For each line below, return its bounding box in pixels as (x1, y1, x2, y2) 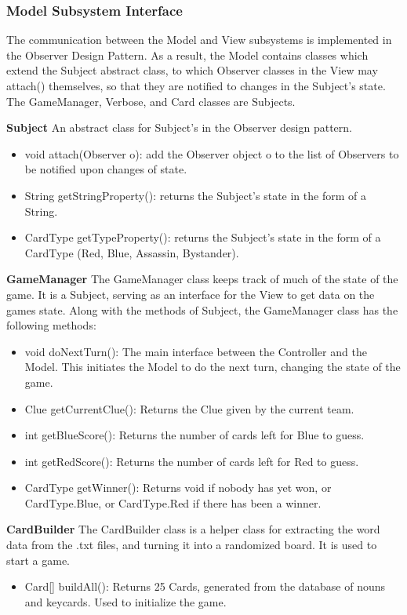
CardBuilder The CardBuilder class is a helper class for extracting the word (6, 521, 380, 537)
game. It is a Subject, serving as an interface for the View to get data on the (6, 286, 375, 302)
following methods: (6, 317, 96, 333)
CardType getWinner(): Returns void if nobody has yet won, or (24, 479, 332, 496)
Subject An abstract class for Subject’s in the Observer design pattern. (6, 119, 352, 136)
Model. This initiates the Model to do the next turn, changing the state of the (24, 358, 401, 375)
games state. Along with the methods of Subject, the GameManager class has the (6, 301, 398, 318)
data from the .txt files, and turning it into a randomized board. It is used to (6, 537, 377, 553)
